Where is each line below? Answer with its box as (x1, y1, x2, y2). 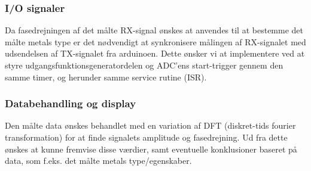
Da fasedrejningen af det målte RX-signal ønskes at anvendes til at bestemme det (5, 24, 303, 36)
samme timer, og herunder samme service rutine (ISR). (5, 70, 207, 83)
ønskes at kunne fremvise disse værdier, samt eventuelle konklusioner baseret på (5, 142, 297, 155)
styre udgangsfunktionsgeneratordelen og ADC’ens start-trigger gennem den (5, 59, 283, 71)
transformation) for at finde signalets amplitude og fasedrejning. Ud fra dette (5, 131, 288, 143)
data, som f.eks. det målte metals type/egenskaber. (5, 154, 192, 167)
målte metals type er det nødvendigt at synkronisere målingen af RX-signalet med (5, 35, 306, 48)
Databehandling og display (5, 96, 136, 111)
